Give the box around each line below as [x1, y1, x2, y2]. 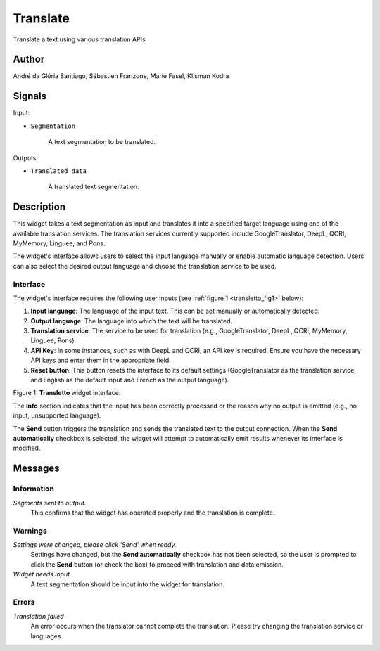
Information [13, 484, 54, 494]
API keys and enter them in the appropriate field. [30, 356, 172, 365]
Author [13, 53, 45, 65]
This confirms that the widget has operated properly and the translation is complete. [30, 508, 275, 517]
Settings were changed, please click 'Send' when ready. [13, 541, 177, 549]
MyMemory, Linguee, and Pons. [13, 239, 106, 247]
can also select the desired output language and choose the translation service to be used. [13, 262, 277, 270]
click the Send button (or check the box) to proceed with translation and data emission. [30, 560, 284, 569]
